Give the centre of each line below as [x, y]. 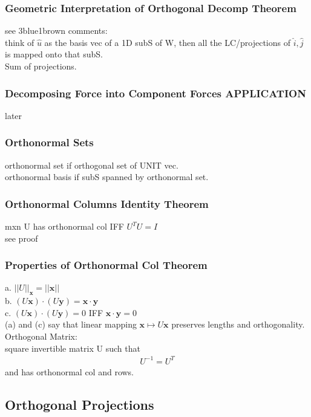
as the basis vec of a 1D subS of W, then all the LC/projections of [167, 42]
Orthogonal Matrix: [41, 336]
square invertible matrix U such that [73, 348]
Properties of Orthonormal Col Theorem [106, 265]
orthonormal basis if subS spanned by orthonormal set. [107, 177]
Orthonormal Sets [49, 142]
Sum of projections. [41, 66]
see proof [21, 238]
